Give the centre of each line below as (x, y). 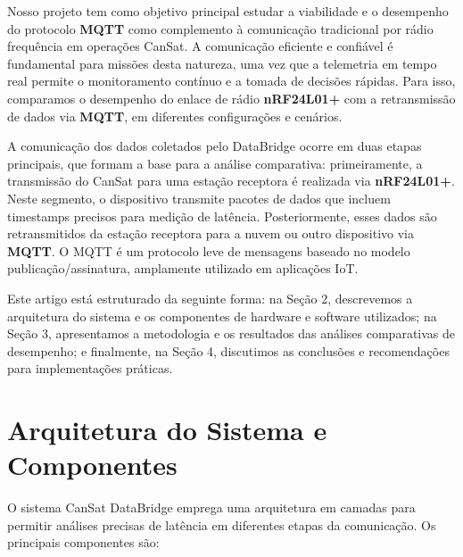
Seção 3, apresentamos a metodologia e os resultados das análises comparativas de (231, 333)
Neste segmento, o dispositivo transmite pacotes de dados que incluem (199, 198)
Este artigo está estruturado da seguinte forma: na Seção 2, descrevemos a (210, 298)
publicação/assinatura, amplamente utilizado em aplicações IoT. (183, 268)
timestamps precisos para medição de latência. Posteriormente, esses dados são (222, 216)
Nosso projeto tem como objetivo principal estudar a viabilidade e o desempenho (228, 11)
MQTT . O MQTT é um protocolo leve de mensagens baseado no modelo (209, 250)
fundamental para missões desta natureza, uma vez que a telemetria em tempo (222, 63)
